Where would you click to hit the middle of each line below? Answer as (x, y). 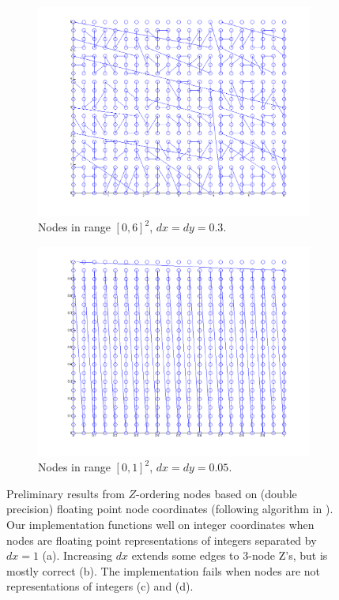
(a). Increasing (77, 555)
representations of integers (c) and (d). (100, 586)
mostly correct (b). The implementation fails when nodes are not (163, 570)
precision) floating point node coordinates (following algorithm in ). (170, 509)
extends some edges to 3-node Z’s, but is (230, 555)
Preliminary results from (66, 493)
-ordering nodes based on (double (217, 493)
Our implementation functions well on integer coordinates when (160, 524)
